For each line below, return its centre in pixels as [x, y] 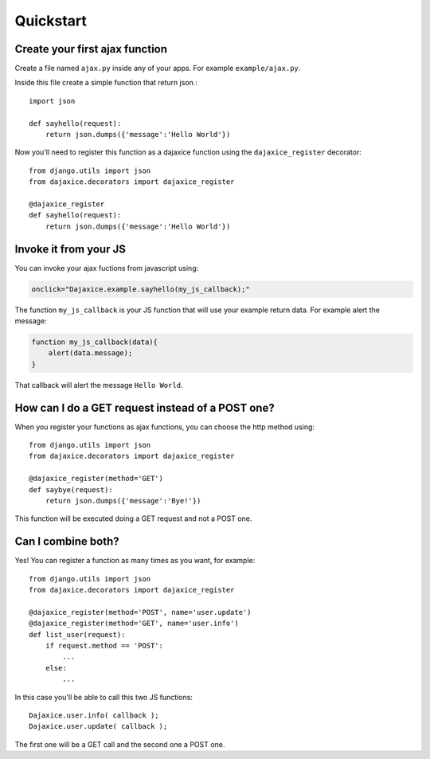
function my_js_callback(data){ [95, 342]
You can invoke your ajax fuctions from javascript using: [107, 268]
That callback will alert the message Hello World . [99, 385]
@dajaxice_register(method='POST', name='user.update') [140, 612]
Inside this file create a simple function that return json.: [106, 83]
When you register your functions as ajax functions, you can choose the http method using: [164, 427]
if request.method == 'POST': [104, 646]
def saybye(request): [71, 489]
